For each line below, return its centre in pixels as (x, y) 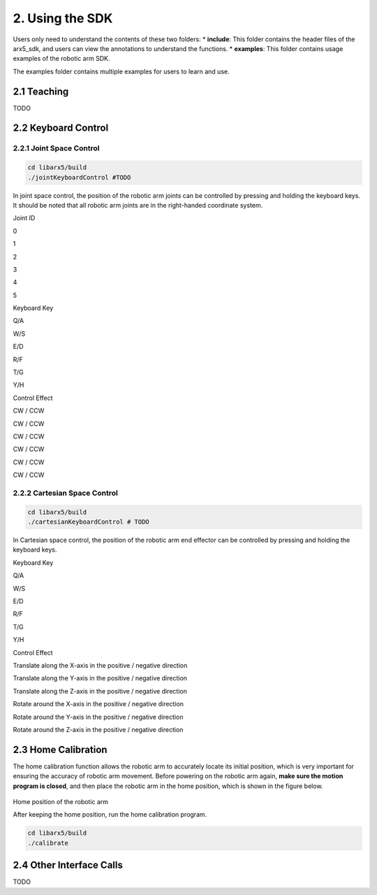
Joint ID (24, 218)
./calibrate (48, 843)
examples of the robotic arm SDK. (61, 59)
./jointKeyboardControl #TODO (79, 177)
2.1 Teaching (41, 91)
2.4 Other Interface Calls (68, 865)
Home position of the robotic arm (60, 802)
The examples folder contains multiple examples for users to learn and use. (121, 71)
